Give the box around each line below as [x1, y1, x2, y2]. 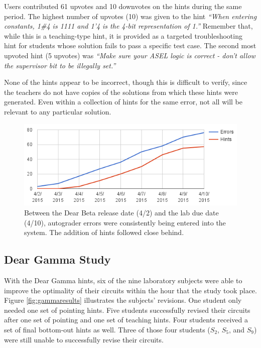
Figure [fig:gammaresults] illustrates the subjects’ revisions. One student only [4, 295, 242, 305]
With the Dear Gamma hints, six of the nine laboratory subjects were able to [4, 275, 242, 285]
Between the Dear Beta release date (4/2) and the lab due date [24, 207, 219, 217]
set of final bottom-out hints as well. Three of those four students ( [4, 324, 210, 334]
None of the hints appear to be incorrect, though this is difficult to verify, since [4, 77, 247, 87]
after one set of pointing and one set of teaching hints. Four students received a [4, 314, 248, 325]
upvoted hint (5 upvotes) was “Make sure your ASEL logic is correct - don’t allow [4, 50, 255, 60]
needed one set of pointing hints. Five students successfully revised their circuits [4, 304, 250, 315]
